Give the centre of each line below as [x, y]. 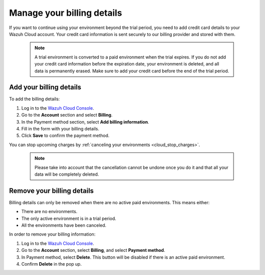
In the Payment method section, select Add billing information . [85, 122]
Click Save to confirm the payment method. [66, 136]
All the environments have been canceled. [64, 225]
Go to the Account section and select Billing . [67, 115]
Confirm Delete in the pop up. [52, 264]
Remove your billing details [52, 191]
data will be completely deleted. [67, 174]
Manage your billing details [66, 13]
